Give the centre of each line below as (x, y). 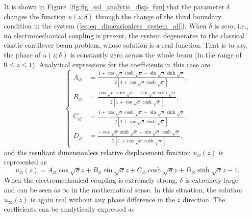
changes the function (35, 16)
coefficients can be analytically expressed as (69, 209)
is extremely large (212, 180)
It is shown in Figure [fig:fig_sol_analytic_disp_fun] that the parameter (114, 6)
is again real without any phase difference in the (103, 199)
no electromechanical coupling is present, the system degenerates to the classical (124, 35)
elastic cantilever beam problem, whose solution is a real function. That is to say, (126, 45)
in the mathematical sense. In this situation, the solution (157, 189)
